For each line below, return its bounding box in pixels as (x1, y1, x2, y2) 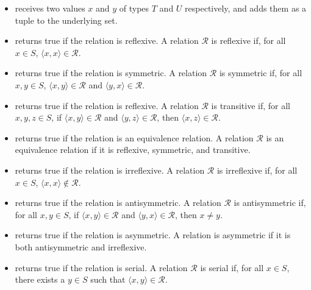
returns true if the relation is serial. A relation (15, 261, 188, 274)
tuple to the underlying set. (15, 13, 118, 26)
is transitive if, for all (211, 99, 290, 111)
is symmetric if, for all (219, 66, 302, 79)
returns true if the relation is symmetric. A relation (15, 66, 207, 79)
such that (90, 273, 126, 286)
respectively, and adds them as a (185, 2, 307, 14)
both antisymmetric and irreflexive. (15, 240, 147, 253)
